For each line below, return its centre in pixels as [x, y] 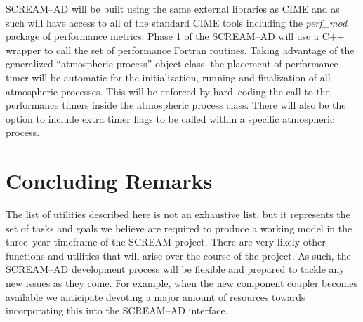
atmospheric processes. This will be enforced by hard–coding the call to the [168, 91]
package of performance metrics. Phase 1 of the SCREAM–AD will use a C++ [175, 36]
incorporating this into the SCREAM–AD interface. [117, 310]
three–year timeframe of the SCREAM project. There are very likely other [166, 242]
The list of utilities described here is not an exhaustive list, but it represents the [178, 214]
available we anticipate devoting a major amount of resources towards [156, 296]
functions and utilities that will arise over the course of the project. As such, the [178, 255]
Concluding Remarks [109, 181]
